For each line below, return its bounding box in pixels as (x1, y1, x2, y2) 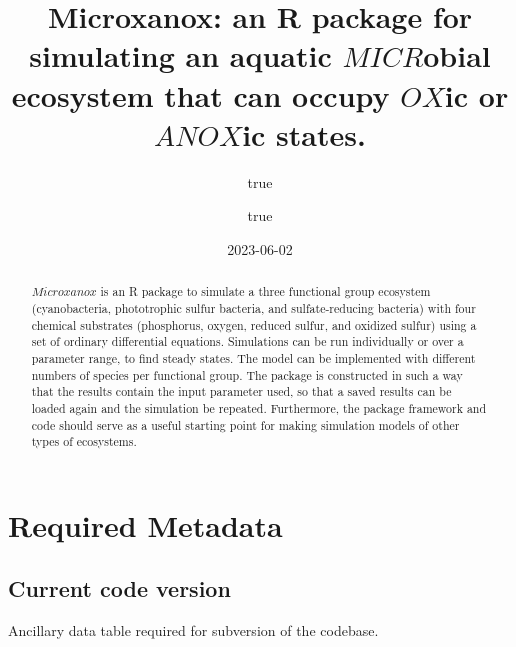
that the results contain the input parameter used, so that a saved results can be (31, 383, 452, 400)
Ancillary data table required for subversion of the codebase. (8, 620, 379, 641)
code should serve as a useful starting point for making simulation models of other (31, 416, 460, 433)
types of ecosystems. (31, 433, 137, 450)
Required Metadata (8, 504, 283, 545)
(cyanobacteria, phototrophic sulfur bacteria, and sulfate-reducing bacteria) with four (31, 299, 476, 316)
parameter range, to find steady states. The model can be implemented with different (31, 349, 476, 366)
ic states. (242, 113, 366, 154)
